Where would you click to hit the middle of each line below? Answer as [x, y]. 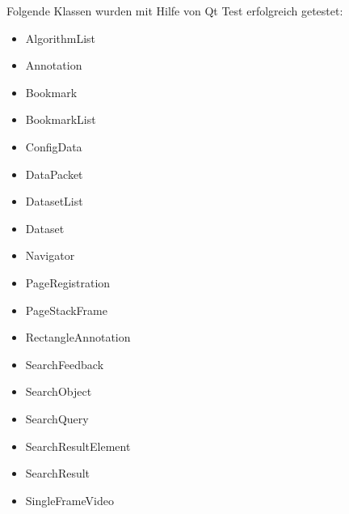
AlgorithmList [61, 38]
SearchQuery [57, 418]
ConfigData [54, 146]
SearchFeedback [65, 364]
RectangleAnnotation [78, 337]
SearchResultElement [78, 446]
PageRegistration [68, 282]
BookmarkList [61, 119]
